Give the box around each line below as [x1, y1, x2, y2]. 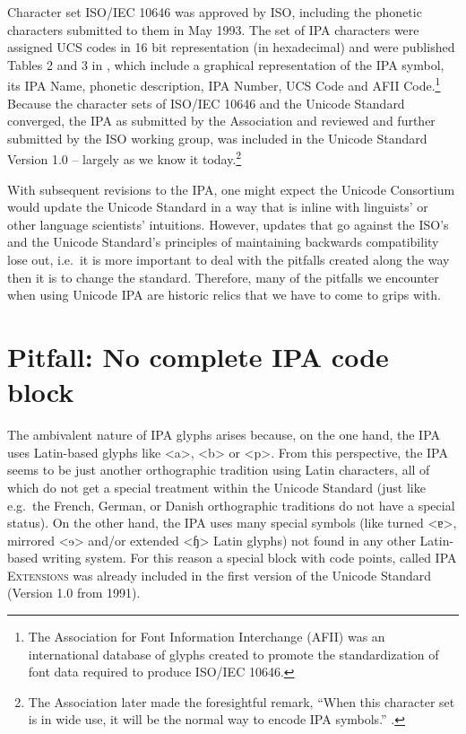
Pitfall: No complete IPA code [7, 338, 389, 374]
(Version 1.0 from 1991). [7, 583, 141, 602]
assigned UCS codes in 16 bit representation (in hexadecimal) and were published [7, 38, 455, 57]
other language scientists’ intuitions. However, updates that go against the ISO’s [7, 214, 449, 233]
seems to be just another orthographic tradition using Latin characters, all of [7, 460, 430, 479]
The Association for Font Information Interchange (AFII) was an [28, 627, 385, 646]
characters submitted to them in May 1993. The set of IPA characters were [7, 20, 419, 39]
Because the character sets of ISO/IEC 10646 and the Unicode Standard [7, 93, 405, 112]
